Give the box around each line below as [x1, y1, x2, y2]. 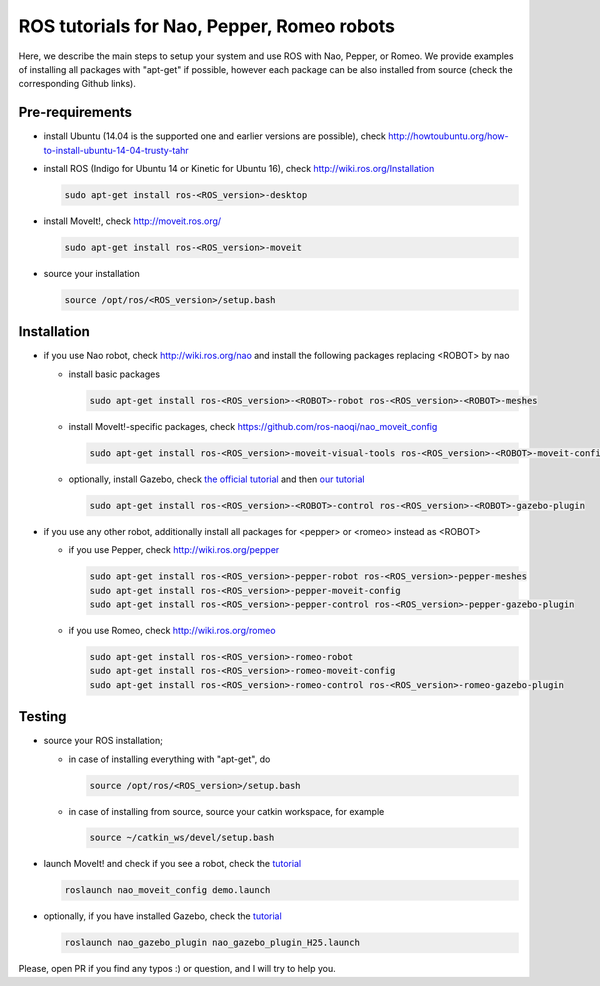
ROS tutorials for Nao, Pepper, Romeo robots [18, 15, 395, 37]
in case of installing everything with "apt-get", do [68, 753, 271, 765]
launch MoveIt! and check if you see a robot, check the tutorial [43, 858, 302, 870]
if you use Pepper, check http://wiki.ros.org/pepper [68, 544, 280, 556]
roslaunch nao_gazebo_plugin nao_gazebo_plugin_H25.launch [64, 937, 360, 949]
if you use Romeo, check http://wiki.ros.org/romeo [68, 624, 276, 636]
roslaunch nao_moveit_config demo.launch [64, 885, 271, 896]
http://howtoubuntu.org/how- [388, 130, 509, 142]
